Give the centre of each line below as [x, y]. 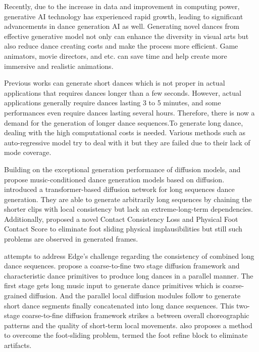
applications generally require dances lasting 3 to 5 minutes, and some [113, 103]
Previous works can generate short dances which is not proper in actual [115, 83]
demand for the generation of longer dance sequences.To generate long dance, [124, 122]
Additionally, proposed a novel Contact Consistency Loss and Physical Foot [121, 219]
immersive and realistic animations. [59, 66]
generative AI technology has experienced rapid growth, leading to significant [124, 16]
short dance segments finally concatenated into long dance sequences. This [119, 305]
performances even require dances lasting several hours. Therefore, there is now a [129, 112]
